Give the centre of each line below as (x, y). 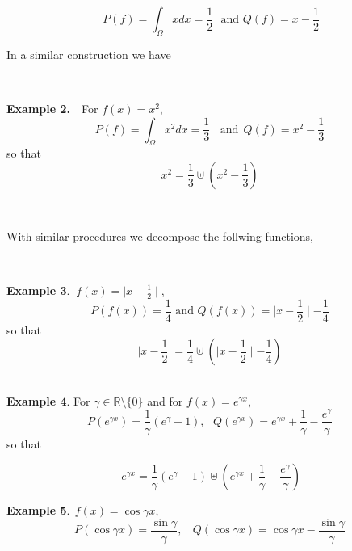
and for (165, 400)
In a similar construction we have (89, 54)
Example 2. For (52, 108)
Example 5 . (38, 510)
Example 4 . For (48, 400)
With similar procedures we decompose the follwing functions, (160, 236)
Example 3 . (38, 290)
